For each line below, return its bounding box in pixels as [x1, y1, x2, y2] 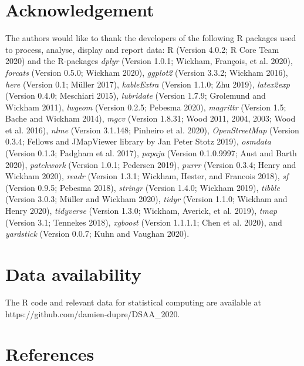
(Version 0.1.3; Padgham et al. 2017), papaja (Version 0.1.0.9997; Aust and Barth [5, 147, 297, 159]
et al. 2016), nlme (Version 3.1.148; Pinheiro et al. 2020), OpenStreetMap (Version [5, 123, 299, 136]
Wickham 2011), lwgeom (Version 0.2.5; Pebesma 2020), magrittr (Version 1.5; [5, 100, 286, 113]
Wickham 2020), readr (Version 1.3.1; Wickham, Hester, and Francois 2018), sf [5, 170, 289, 182]
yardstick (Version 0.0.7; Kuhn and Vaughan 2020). [5, 227, 190, 240]
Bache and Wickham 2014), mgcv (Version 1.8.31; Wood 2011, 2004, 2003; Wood [5, 112, 296, 125]
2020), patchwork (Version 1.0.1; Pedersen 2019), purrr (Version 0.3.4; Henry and [5, 158, 296, 170]
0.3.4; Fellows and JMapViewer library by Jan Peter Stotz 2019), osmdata [5, 135, 271, 147]
